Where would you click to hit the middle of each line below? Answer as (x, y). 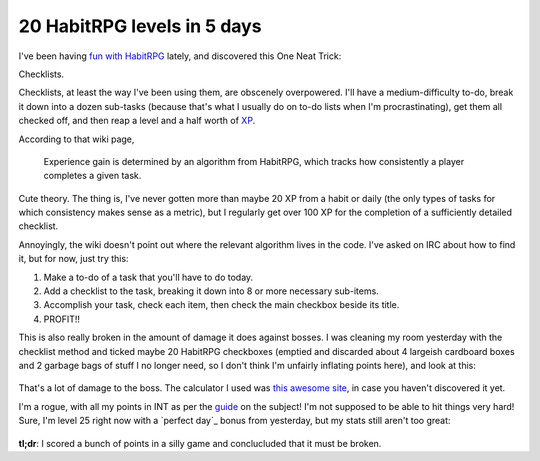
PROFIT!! (61, 319)
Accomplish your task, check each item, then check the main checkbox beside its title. (221, 305)
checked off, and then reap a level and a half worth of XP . (137, 121)
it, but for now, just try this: (73, 259)
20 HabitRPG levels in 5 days (140, 26)
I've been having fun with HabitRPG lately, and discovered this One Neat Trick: (180, 56)
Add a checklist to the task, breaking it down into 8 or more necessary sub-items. (211, 291)
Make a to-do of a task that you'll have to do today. (148, 277)
